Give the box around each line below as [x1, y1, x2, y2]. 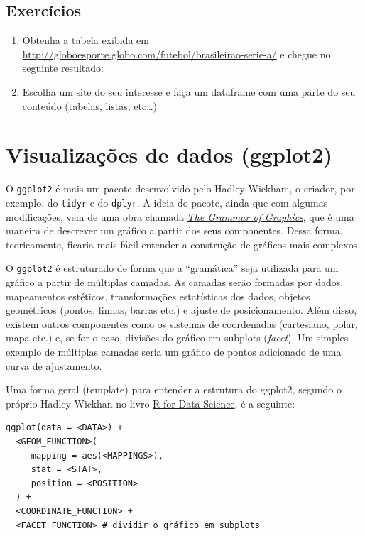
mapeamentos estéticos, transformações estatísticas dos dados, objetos [6, 288, 310, 303]
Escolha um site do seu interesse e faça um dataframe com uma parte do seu [22, 84, 356, 99]
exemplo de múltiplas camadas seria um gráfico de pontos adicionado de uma [6, 344, 342, 359]
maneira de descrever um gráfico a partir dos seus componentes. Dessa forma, [6, 223, 343, 238]
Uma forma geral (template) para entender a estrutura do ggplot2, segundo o [6, 382, 342, 397]
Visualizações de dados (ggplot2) [6, 140, 332, 169]
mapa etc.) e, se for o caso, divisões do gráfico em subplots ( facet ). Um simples [6, 330, 349, 345]
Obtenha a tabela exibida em [22, 33, 149, 48]
